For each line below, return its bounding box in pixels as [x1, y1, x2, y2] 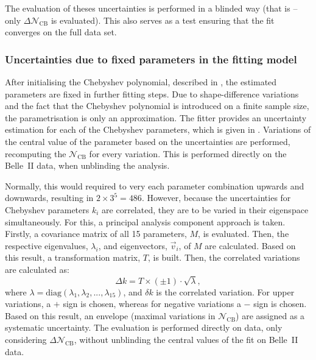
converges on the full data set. [5, 26, 117, 38]
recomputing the [5, 147, 66, 160]
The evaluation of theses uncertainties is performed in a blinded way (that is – [5, 2, 298, 14]
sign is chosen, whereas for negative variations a [63, 297, 241, 310]
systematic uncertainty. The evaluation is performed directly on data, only [5, 321, 283, 334]
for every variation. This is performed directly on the [89, 147, 287, 160]
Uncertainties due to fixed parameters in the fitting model [5, 51, 297, 66]
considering [5, 333, 47, 346]
